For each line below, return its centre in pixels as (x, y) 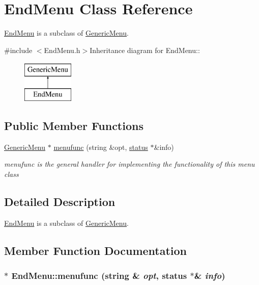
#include (18, 50)
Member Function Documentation (96, 250)
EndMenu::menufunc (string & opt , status (99, 275)
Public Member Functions (74, 125)
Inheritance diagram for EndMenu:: (145, 50)
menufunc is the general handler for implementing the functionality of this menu (129, 164)
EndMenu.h (62, 50)
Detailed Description (60, 201)
